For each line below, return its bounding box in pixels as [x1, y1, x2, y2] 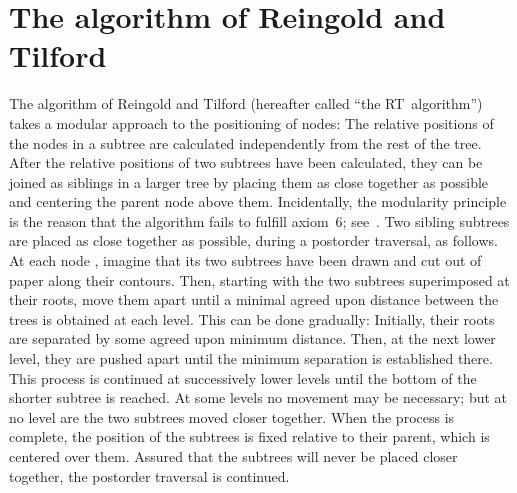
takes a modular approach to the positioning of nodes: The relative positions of [9, 112, 494, 133]
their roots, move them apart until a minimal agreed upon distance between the [9, 289, 499, 310]
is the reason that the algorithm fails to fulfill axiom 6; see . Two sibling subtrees [9, 210, 510, 231]
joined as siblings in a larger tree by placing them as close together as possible [9, 171, 489, 192]
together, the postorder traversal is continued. [9, 465, 290, 486]
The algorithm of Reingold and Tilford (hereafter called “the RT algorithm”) [9, 93, 483, 114]
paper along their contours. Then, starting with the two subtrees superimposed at [9, 269, 510, 290]
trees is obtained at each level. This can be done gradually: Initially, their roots [9, 308, 495, 329]
